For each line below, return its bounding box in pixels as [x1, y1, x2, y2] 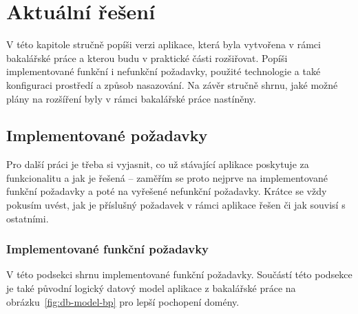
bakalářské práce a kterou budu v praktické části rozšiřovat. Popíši [6, 50, 288, 65]
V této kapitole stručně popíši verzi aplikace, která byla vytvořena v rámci [6, 37, 321, 52]
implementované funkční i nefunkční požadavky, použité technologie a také [6, 64, 321, 78]
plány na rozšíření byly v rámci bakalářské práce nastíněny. [6, 91, 256, 105]
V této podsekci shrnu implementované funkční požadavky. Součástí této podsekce [6, 267, 352, 282]
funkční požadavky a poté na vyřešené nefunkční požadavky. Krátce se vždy [6, 184, 327, 198]
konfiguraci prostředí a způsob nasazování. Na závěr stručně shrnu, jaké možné [6, 77, 338, 92]
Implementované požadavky [6, 125, 208, 146]
